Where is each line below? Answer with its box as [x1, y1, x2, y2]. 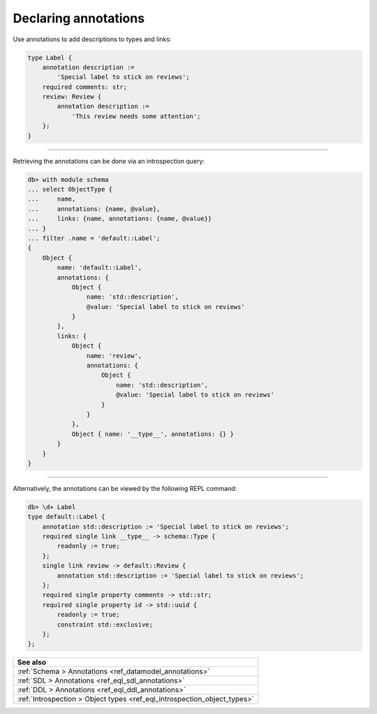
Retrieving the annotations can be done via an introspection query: [13, 157, 205, 165]
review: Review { [42, 93, 102, 101]
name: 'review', [86, 352, 142, 359]
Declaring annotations [13, 10, 145, 26]
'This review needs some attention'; [71, 112, 201, 120]
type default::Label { [27, 513, 105, 521]
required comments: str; [42, 83, 128, 91]
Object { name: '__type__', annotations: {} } [71, 430, 234, 438]
